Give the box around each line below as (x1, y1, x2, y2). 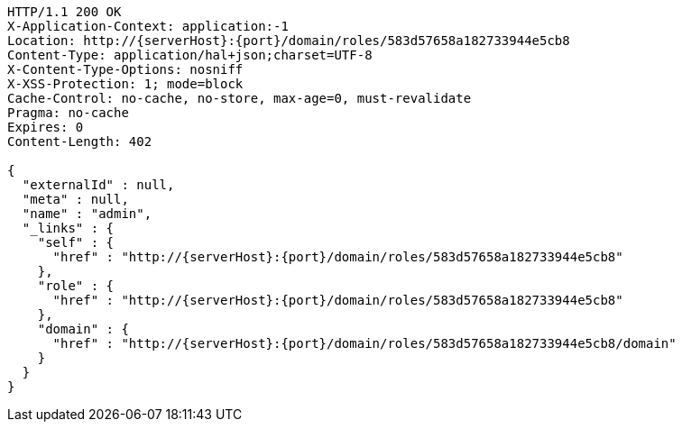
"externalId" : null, (22, 178, 175, 192)
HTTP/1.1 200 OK (7, 5, 122, 19)
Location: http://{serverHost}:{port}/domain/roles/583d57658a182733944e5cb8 (7, 33, 570, 48)
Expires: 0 (7, 120, 84, 134)
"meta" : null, (22, 192, 129, 206)
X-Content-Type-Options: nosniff (7, 62, 244, 77)
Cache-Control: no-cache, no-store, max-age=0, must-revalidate (7, 91, 472, 105)
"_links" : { (22, 221, 115, 235)
